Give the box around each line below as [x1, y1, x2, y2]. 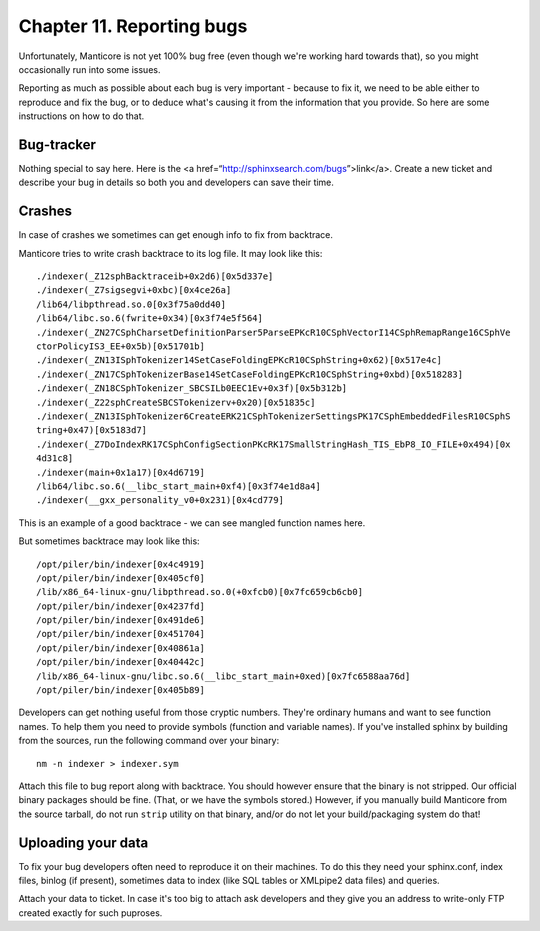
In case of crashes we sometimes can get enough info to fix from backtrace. [18, 229, 334, 241]
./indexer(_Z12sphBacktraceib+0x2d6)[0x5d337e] [36, 271, 274, 282]
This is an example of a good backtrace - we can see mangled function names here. [18, 516, 366, 529]
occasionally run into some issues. [18, 63, 161, 75]
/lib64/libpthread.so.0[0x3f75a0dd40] [36, 298, 227, 310]
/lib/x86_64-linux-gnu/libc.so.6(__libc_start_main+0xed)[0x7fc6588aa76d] [36, 670, 411, 682]
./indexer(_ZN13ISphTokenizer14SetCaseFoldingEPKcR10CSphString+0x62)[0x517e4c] [36, 355, 443, 366]
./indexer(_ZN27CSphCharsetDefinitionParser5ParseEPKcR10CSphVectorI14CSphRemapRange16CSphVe [36, 326, 511, 338]
